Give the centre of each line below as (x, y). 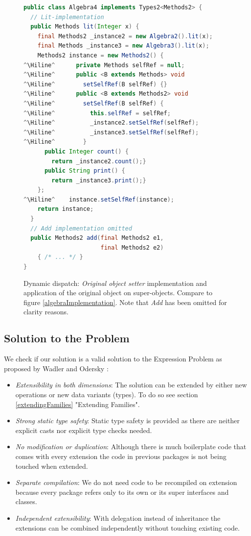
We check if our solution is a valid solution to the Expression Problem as (113, 359)
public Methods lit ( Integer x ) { (85, 27)
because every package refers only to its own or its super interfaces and (122, 492)
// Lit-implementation (67, 17)
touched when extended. (52, 466)
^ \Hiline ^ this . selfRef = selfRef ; (97, 113)
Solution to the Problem (67, 338)
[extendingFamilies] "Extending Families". (78, 404)
